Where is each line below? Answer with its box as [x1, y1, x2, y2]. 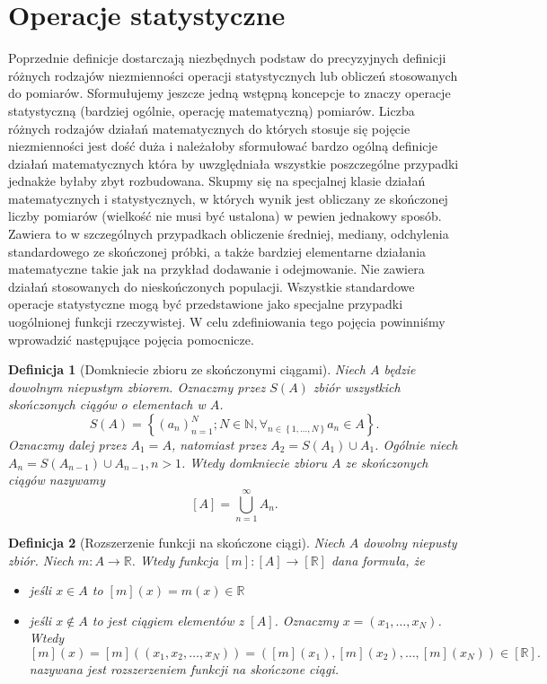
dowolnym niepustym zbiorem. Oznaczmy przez [8, 377, 266, 396]
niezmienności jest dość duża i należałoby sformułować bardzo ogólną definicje [8, 136, 437, 155]
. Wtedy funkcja [131, 550, 219, 569]
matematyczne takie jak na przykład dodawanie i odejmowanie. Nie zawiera [8, 259, 425, 278]
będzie [384, 360, 416, 379]
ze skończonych [345, 452, 428, 471]
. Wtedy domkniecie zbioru [181, 452, 327, 471]
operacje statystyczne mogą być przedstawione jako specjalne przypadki [8, 294, 403, 313]
